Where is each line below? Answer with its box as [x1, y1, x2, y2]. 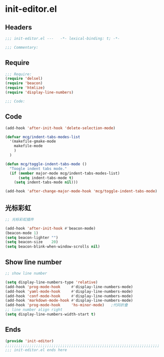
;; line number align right [5, 307, 63, 312]
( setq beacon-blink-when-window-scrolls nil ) [5, 244, 100, 249]
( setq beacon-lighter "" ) [5, 235, 58, 240]
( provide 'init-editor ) [5, 338, 54, 343]
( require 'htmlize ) [5, 85, 45, 91]
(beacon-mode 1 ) [5, 230, 38, 235]
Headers [5, 23, 32, 32]
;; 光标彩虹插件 [5, 217, 34, 222]
